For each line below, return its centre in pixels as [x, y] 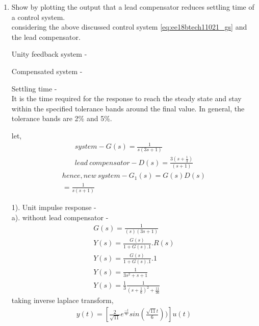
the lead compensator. [46, 37]
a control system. [38, 17]
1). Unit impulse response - [54, 207]
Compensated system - [47, 71]
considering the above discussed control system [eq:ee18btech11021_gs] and [129, 27]
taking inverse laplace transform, [62, 300]
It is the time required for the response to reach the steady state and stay [126, 98]
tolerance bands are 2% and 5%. [62, 118]
